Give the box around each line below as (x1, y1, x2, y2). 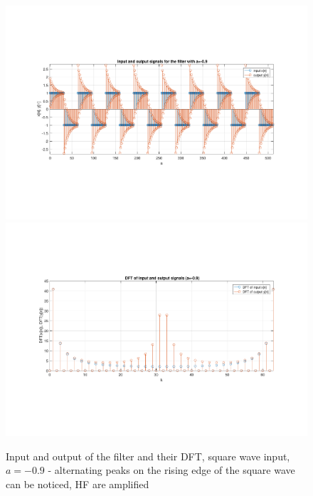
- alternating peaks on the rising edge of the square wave (48, 463, 295, 477)
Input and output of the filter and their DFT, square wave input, (6, 448, 290, 463)
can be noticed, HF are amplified (6, 476, 149, 491)
